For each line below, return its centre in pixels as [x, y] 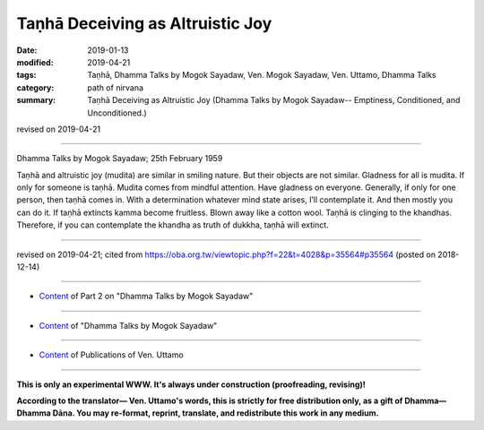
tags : [26, 75]
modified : [35, 62]
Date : [27, 50]
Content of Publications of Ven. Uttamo [111, 355]
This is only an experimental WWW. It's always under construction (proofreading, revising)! [191, 384]
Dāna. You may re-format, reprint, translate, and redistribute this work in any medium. [216, 413]
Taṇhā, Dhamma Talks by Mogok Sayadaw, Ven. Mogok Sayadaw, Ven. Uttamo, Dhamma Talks [262, 75]
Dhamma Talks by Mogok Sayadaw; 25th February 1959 [120, 159]
